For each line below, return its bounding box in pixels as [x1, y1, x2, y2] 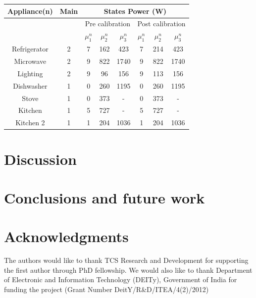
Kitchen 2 [15, 117, 45, 128]
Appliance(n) [7, 5, 53, 16]
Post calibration [137, 18, 186, 29]
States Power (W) [103, 5, 167, 16]
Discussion [4, 149, 77, 169]
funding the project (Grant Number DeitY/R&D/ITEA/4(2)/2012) [4, 284, 209, 295]
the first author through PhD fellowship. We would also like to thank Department [4, 264, 253, 275]
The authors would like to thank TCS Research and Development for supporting [4, 255, 249, 265]
